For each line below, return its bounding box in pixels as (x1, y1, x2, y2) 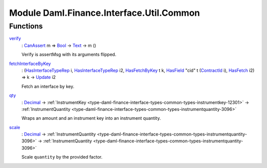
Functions (9, 22, 43, 31)
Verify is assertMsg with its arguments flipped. (21, 52, 116, 58)
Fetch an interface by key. (21, 83, 74, 89)
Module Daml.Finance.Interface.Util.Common (9, 7, 200, 18)
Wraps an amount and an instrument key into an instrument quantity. (21, 115, 161, 121)
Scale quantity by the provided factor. (21, 154, 103, 160)
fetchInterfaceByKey (9, 61, 51, 67)
